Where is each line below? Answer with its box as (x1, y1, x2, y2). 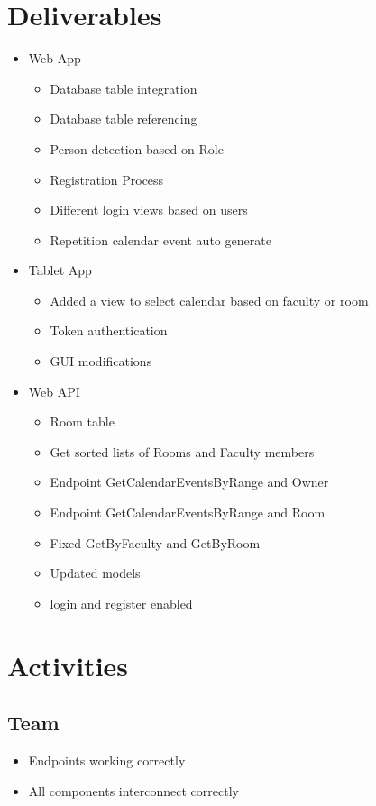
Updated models (50, 563, 141, 582)
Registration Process (50, 169, 164, 188)
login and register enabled (50, 593, 193, 612)
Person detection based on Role (50, 139, 224, 158)
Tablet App (28, 261, 92, 279)
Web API (28, 381, 80, 400)
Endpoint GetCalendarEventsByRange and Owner (50, 472, 329, 491)
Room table (50, 412, 115, 431)
